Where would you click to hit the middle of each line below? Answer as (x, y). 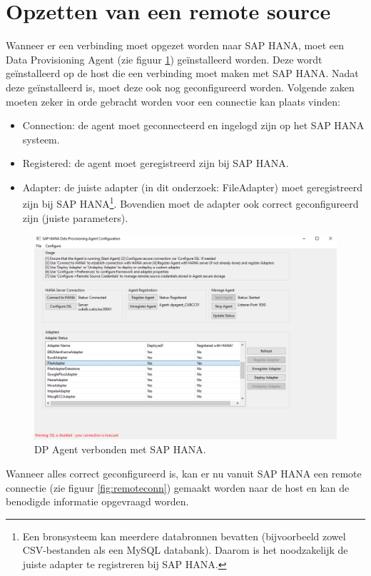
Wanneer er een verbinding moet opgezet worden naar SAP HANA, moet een (175, 45)
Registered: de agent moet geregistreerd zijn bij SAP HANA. (156, 163)
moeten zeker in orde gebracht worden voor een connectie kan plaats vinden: (173, 101)
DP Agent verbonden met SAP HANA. (120, 449)
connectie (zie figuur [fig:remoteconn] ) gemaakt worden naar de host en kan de (178, 487)
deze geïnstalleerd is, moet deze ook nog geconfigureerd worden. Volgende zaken (180, 87)
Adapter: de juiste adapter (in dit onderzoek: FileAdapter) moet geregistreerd (193, 187)
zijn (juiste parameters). (75, 217)
